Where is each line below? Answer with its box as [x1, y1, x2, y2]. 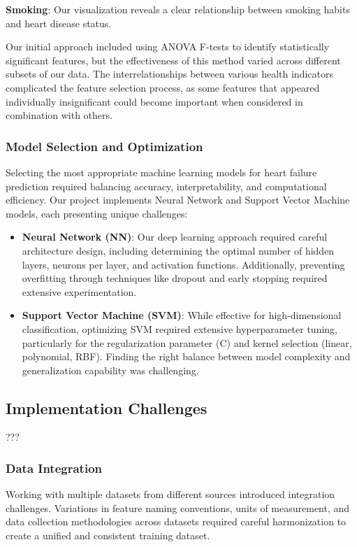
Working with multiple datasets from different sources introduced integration [6, 487, 335, 502]
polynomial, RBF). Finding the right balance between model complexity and [22, 349, 351, 364]
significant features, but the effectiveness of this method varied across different [6, 52, 341, 67]
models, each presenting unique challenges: [6, 206, 188, 220]
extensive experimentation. [22, 284, 137, 299]
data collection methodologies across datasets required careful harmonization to [6, 514, 347, 529]
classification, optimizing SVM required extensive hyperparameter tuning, [22, 321, 337, 336]
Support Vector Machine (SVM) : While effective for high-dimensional [22, 308, 342, 322]
